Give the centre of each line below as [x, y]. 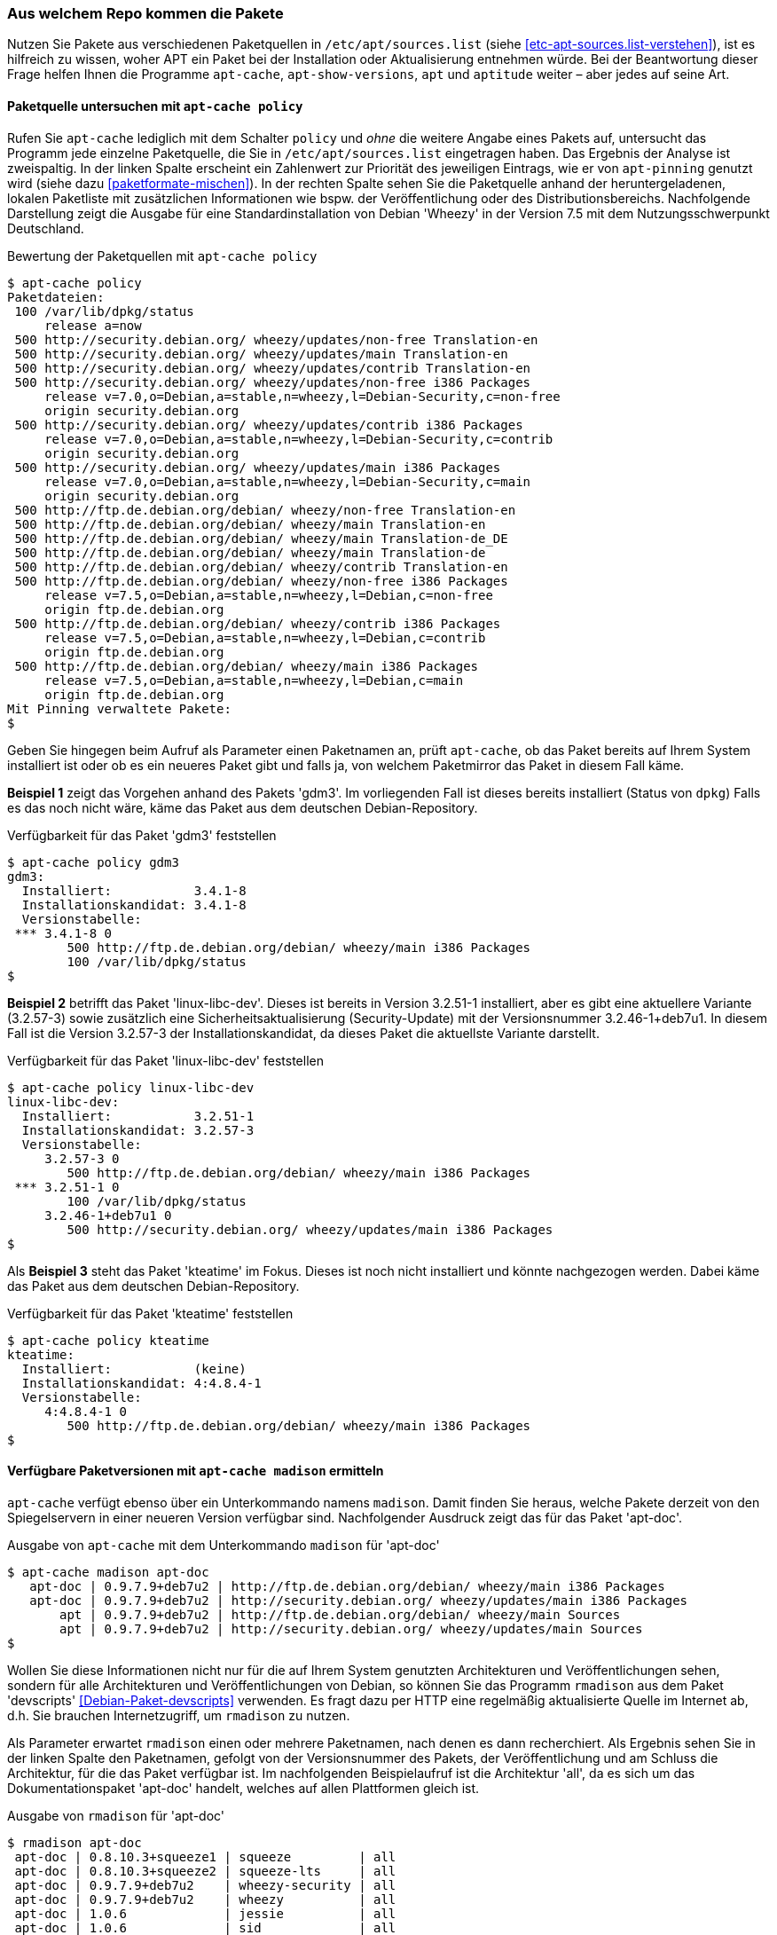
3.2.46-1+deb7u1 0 [108, 1215]
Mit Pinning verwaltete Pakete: [119, 708]
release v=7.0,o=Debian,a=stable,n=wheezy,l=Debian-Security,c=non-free [302, 396]
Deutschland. [46, 228]
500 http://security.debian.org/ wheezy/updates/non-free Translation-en [276, 339]
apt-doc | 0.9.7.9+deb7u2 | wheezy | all [205, 1899]
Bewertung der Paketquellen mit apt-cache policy [162, 256]
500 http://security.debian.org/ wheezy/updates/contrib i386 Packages [269, 425]
